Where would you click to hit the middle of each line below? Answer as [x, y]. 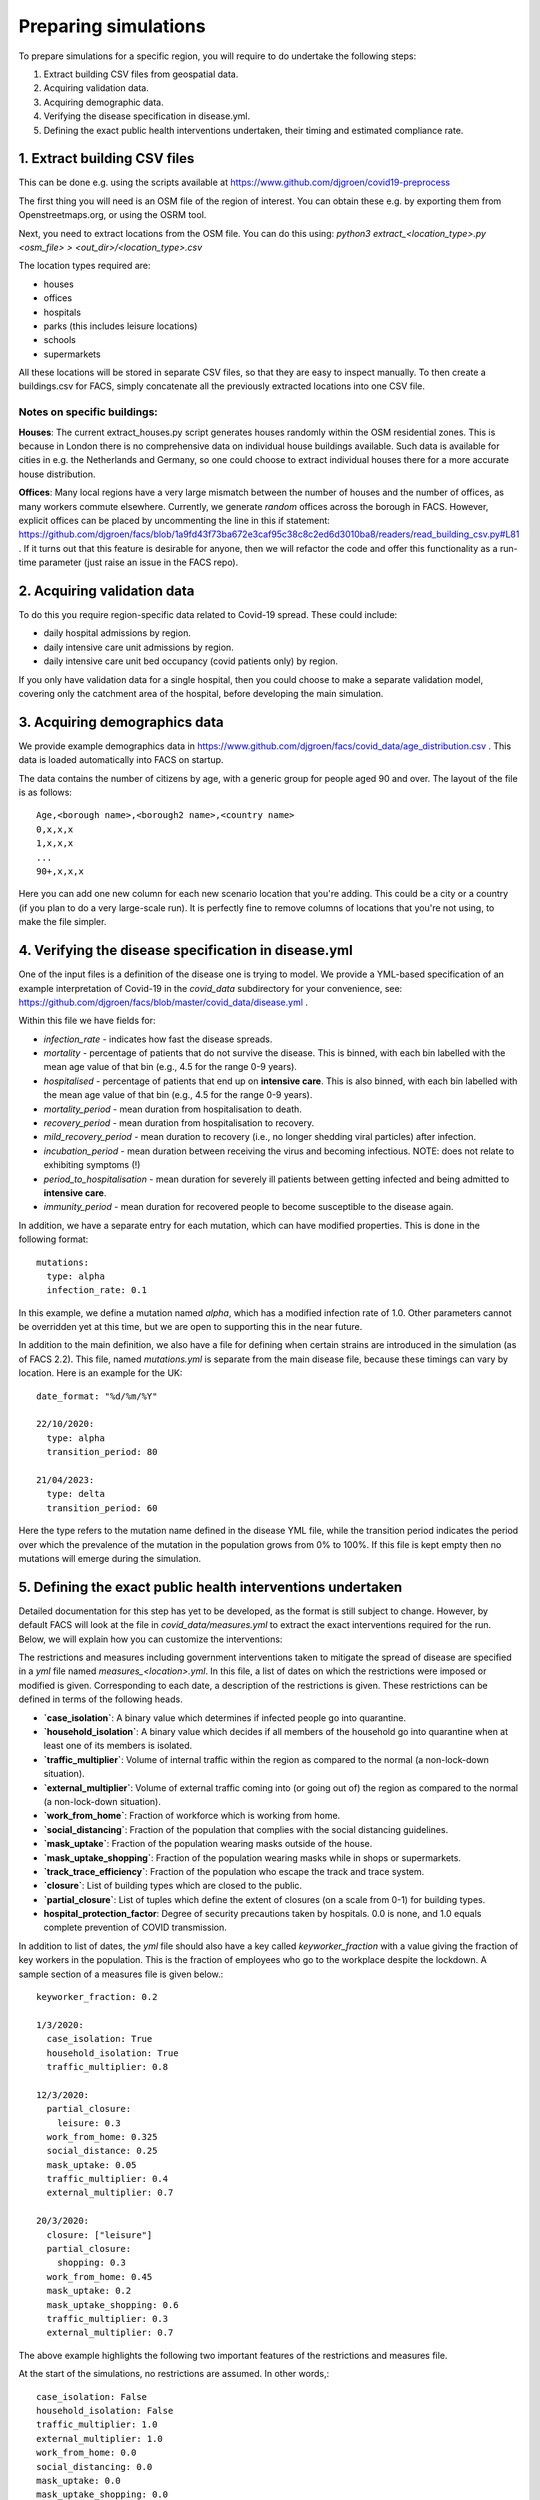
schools [60, 340]
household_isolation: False [105, 2410]
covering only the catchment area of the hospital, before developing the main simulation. [201, 693]
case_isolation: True [99, 2039]
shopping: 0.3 [91, 2263]
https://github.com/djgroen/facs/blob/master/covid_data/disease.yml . [163, 1002]
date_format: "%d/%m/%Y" [97, 1396]
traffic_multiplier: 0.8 [107, 2066]
